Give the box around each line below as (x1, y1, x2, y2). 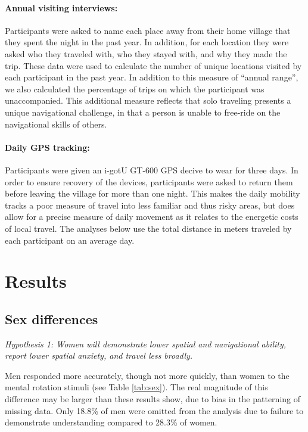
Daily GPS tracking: (5, 141, 90, 153)
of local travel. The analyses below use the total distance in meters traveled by (5, 222, 292, 234)
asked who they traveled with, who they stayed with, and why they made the (5, 47, 287, 60)
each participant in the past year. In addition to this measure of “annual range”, (5, 71, 298, 83)
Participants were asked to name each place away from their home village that (5, 24, 291, 36)
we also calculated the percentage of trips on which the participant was (5, 82, 265, 95)
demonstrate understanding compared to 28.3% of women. (5, 416, 217, 428)
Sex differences (5, 309, 98, 328)
